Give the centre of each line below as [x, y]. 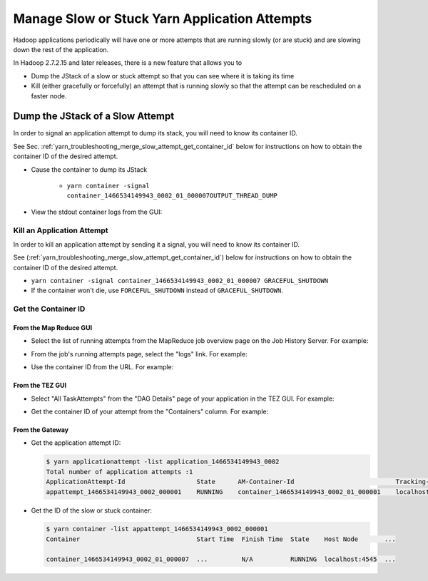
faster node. [49, 96]
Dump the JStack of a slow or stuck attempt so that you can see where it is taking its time [163, 76]
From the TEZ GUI [40, 386]
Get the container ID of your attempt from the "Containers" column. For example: [150, 411]
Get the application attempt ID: [76, 443]
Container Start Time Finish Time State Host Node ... [221, 539]
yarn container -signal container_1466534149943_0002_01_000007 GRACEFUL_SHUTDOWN [179, 281]
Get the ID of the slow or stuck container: [92, 510]
